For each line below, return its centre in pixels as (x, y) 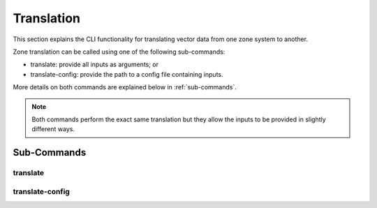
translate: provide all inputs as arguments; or (95, 65)
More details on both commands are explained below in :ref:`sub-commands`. (125, 87)
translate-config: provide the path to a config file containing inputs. (127, 74)
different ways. (53, 129)
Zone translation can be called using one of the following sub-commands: (119, 52)
